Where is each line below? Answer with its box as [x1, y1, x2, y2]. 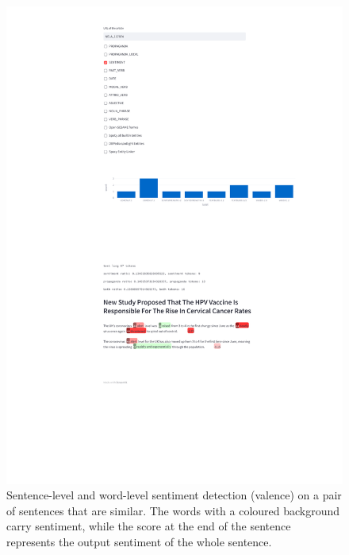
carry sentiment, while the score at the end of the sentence [6, 518, 291, 534]
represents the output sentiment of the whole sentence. [6, 533, 272, 549]
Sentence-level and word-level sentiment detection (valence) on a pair [6, 487, 342, 503]
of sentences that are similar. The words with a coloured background [6, 502, 340, 518]
